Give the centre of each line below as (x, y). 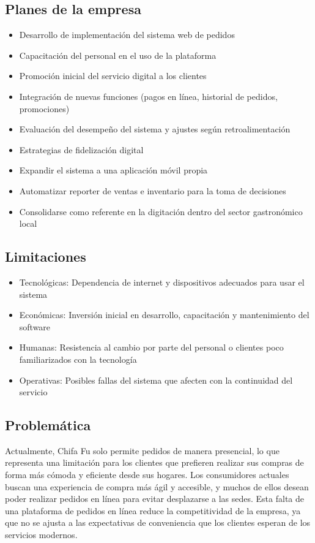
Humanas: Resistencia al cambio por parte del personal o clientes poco (151, 347)
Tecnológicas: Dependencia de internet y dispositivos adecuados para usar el (162, 282)
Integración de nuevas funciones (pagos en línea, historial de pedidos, (148, 96)
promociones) (44, 108)
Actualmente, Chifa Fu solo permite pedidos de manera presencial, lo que (142, 450)
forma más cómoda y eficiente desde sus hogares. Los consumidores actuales (147, 475)
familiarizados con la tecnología (78, 359)
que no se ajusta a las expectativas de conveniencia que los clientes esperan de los (158, 522)
